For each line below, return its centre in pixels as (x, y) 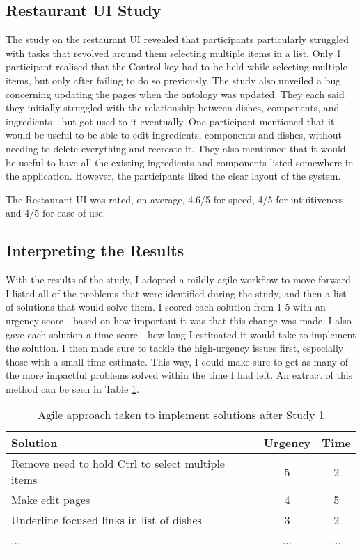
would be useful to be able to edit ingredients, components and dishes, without (174, 135)
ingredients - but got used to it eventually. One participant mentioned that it (170, 121)
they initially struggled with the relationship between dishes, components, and (173, 108)
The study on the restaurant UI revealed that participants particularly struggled (177, 39)
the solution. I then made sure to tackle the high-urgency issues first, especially (175, 348)
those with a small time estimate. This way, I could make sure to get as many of (177, 361)
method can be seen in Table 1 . (72, 388)
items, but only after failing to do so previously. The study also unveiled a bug (173, 80)
